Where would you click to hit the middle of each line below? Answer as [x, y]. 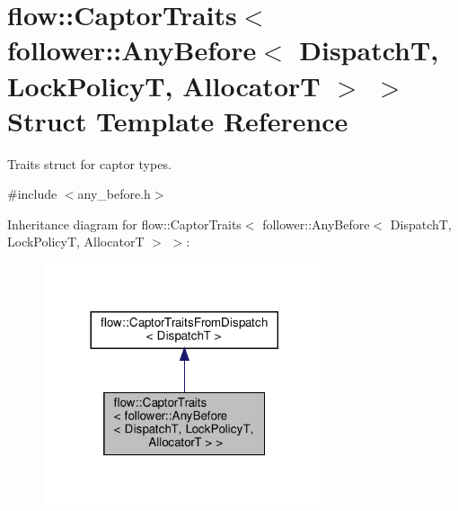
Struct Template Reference [178, 120]
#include [32, 194]
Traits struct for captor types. [89, 163]
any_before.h [114, 194]
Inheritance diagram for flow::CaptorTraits [124, 224]
